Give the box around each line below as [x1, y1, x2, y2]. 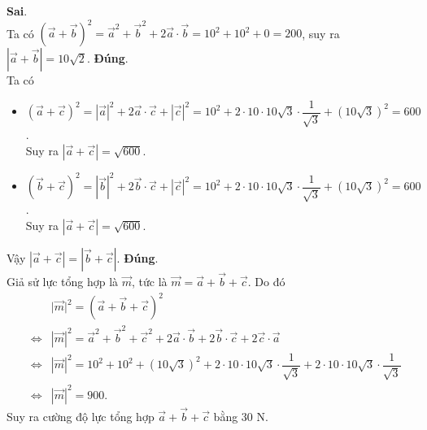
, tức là [132, 273, 168, 290]
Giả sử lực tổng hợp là [7, 273, 119, 290]
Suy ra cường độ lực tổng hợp [7, 408, 155, 425]
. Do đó [247, 273, 285, 290]
